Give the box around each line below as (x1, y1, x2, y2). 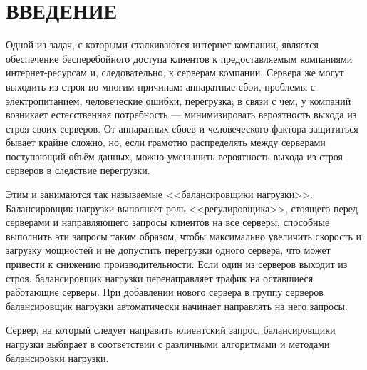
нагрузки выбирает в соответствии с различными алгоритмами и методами (6, 336, 330, 351)
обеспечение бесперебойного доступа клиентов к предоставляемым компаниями (6, 51, 353, 66)
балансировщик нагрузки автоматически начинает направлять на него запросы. (6, 298, 348, 313)
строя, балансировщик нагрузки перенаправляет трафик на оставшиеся (6, 270, 314, 285)
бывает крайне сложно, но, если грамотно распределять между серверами (6, 135, 326, 150)
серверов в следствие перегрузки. (6, 163, 150, 178)
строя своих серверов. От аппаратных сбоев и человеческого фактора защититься (6, 120, 358, 135)
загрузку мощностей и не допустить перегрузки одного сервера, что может (6, 242, 331, 257)
